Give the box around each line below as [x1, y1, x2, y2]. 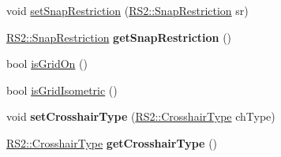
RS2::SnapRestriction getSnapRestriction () [6, 28, 232, 45]
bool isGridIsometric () [6, 81, 118, 98]
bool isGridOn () [6, 55, 88, 72]
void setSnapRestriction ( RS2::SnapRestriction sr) [6, 2, 249, 18]
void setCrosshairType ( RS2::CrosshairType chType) [6, 108, 275, 125]
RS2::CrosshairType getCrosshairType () [6, 134, 218, 151]
